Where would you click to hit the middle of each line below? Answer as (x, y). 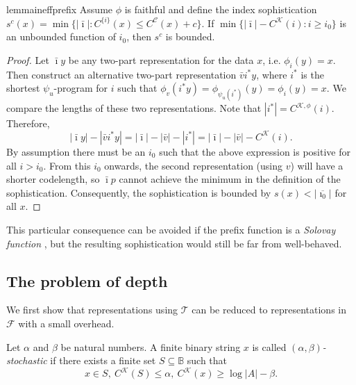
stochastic (27, 360)
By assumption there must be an (76, 151)
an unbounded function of (61, 36)
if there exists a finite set (103, 360)
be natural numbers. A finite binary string (151, 346)
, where (272, 74)
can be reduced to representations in (269, 310)
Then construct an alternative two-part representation (121, 74)
